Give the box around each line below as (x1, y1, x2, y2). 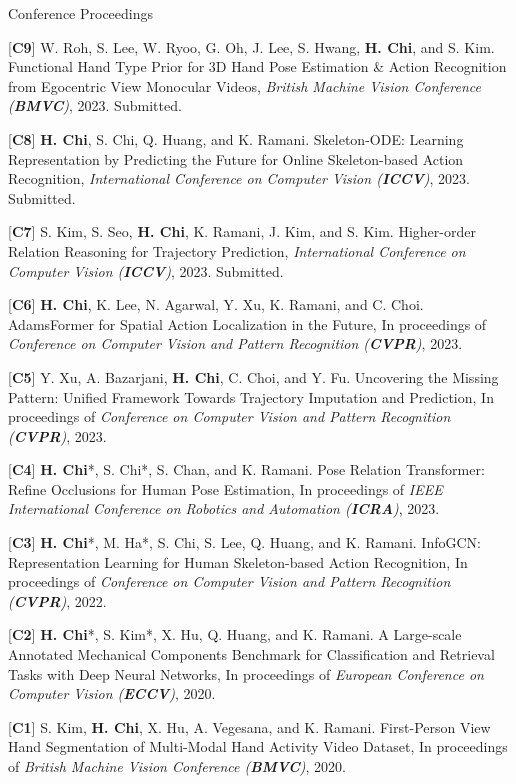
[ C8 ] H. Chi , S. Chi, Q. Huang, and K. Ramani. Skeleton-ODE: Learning (8, 128, 464, 149)
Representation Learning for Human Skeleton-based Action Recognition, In (8, 551, 468, 572)
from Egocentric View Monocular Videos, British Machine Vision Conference (8, 75, 481, 96)
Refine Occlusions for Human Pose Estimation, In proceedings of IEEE (8, 478, 443, 499)
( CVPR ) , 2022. (8, 590, 107, 611)
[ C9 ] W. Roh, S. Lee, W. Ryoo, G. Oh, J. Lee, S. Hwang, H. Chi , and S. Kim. (8, 36, 495, 57)
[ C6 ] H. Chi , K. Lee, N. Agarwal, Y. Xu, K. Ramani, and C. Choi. (8, 294, 424, 315)
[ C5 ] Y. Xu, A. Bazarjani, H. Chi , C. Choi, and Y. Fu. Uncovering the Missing (8, 366, 499, 387)
